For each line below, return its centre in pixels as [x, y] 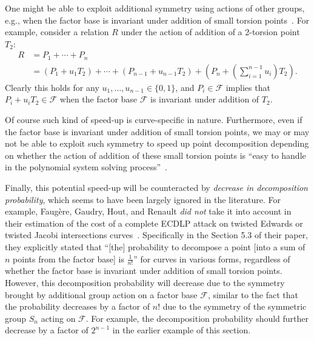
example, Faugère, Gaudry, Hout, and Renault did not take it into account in [148, 211]
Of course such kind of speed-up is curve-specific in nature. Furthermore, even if [154, 120]
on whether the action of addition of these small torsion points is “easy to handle [155, 155]
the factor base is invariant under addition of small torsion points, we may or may [157, 131]
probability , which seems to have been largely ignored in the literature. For [143, 199]
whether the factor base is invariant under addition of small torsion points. [144, 271]
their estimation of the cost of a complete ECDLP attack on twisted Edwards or [154, 223]
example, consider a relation [57, 32]
